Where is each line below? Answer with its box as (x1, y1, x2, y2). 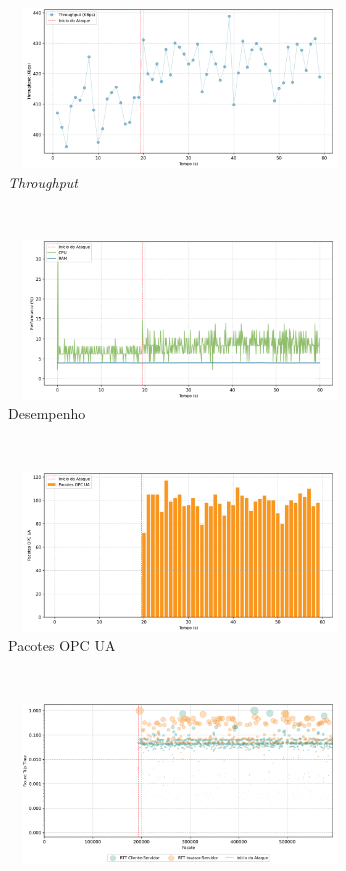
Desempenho (8, 403, 86, 424)
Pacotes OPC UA (8, 635, 116, 656)
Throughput (8, 171, 78, 192)
